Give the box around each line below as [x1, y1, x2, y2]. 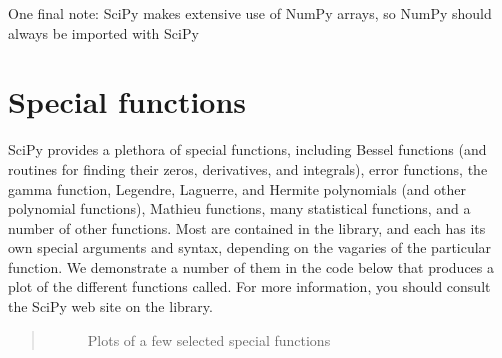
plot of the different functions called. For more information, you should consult [8, 276, 491, 297]
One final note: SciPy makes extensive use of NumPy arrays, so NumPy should [8, 3, 492, 23]
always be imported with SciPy [8, 22, 199, 43]
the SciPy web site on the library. [8, 296, 213, 317]
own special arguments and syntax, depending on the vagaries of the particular [8, 237, 492, 258]
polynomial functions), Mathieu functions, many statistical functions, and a [8, 198, 471, 219]
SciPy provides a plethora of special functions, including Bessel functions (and [8, 139, 487, 160]
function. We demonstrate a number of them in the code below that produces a [8, 256, 494, 277]
